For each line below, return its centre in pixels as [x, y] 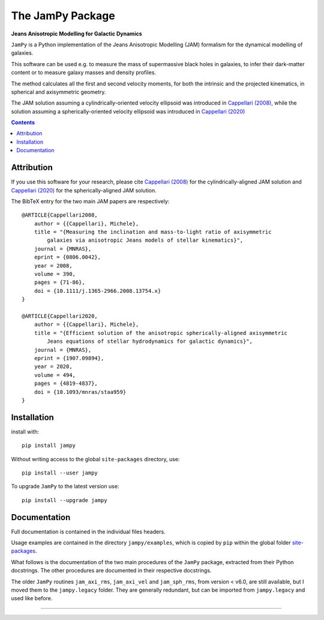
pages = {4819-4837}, [66, 384]
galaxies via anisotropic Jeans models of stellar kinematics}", [145, 240]
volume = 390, [55, 274]
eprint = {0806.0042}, [67, 257]
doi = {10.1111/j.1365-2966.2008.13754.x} [97, 291]
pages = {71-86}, [59, 282]
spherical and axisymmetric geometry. [58, 92]
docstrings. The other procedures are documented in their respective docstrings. [111, 571]
